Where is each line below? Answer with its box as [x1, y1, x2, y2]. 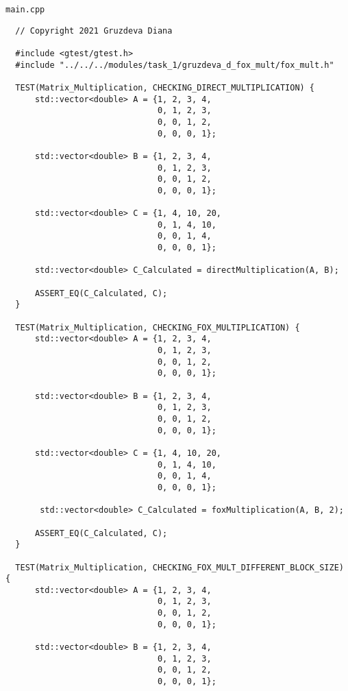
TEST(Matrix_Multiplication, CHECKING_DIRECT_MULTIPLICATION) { [15, 82, 315, 93]
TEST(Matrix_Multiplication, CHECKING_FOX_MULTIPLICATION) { [15, 322, 300, 332]
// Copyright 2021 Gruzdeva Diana [15, 25, 173, 36]
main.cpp [5, 5, 45, 14]
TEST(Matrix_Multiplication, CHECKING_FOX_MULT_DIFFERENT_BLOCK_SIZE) [15, 562, 344, 572]
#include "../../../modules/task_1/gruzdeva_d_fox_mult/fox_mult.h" [15, 60, 334, 70]
